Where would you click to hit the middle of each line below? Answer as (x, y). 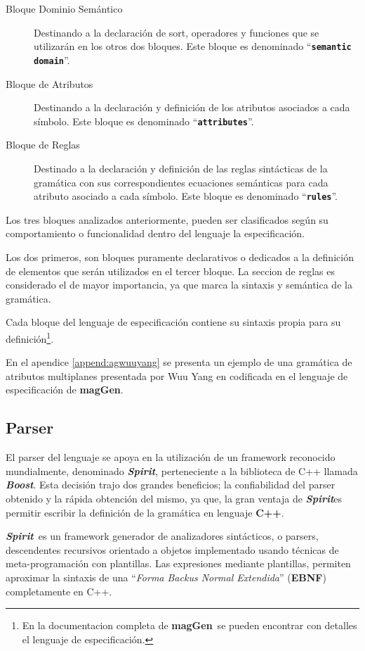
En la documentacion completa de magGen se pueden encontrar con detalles (190, 625)
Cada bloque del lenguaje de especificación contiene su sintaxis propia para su (173, 322)
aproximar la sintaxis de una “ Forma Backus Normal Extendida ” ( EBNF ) (166, 577)
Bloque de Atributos (49, 83)
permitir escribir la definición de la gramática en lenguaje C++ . (145, 512)
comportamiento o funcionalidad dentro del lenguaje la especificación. (155, 233)
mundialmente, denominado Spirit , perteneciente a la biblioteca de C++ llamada (182, 470)
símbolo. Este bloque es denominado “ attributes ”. (144, 121)
